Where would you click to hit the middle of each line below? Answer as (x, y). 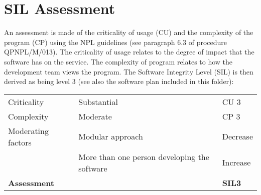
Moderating (28, 130)
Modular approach (111, 136)
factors (20, 142)
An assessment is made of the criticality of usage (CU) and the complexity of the (129, 32)
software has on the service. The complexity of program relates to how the (118, 61)
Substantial (98, 101)
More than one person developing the (144, 156)
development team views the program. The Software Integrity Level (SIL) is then (129, 71)
